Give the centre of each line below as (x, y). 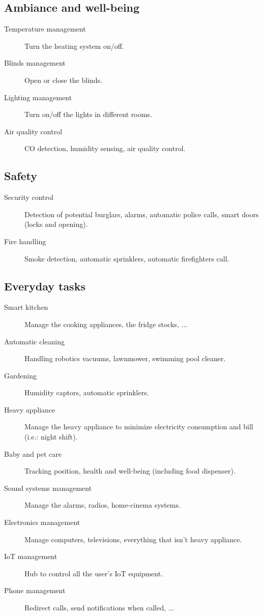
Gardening (20, 375)
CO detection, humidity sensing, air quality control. (105, 148)
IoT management (31, 556)
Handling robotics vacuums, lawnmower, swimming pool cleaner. (125, 358)
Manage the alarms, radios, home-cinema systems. (103, 505)
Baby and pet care (33, 453)
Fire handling (25, 241)
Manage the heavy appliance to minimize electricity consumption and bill (139, 427)
